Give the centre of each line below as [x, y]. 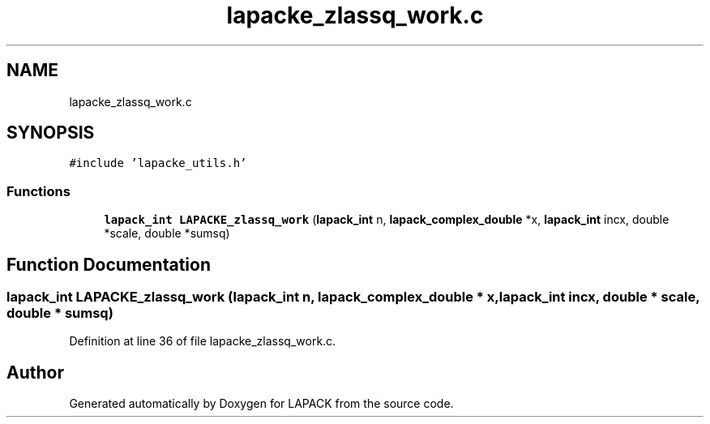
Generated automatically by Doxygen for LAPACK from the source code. [261, 404]
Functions [38, 191]
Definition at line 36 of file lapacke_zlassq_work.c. [203, 341]
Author [35, 372]
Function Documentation [109, 264]
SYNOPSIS [51, 133]
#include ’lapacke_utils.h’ [158, 163]
